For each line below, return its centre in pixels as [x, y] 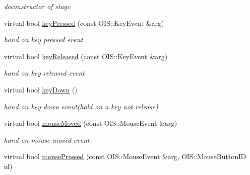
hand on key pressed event [44, 40]
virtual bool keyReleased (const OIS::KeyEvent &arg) [86, 56]
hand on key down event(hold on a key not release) [81, 106]
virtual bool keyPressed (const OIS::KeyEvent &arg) [84, 23]
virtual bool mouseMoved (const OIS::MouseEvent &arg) [91, 123]
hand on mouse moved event [47, 139]
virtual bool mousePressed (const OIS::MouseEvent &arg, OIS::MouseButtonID [125, 156]
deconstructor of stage [37, 6]
